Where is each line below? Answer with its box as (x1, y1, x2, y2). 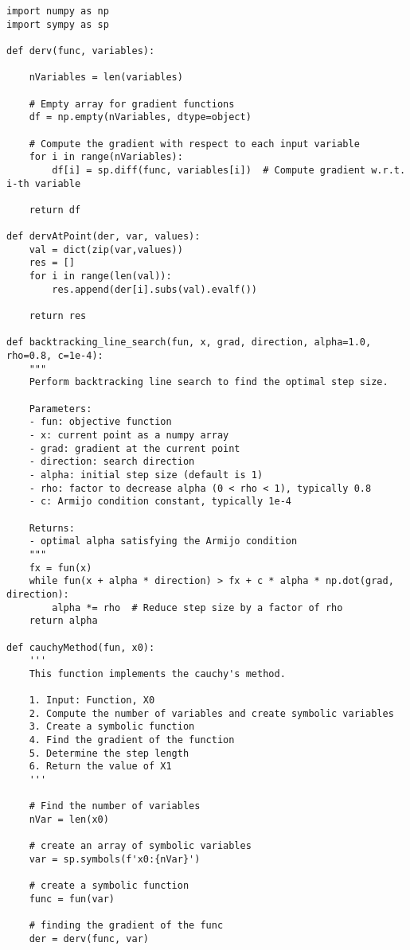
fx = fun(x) (29, 562, 92, 574)
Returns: (29, 522, 75, 534)
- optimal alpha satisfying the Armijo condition (29, 535, 298, 547)
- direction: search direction (29, 456, 195, 468)
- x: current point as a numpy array (29, 430, 229, 441)
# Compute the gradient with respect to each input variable (29, 138, 360, 150)
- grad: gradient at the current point (29, 442, 240, 454)
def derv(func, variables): (6, 45, 155, 56)
